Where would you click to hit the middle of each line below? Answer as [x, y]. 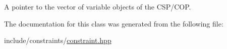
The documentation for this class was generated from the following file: [114, 23]
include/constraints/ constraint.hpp [58, 40]
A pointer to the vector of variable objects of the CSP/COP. [98, 6]
